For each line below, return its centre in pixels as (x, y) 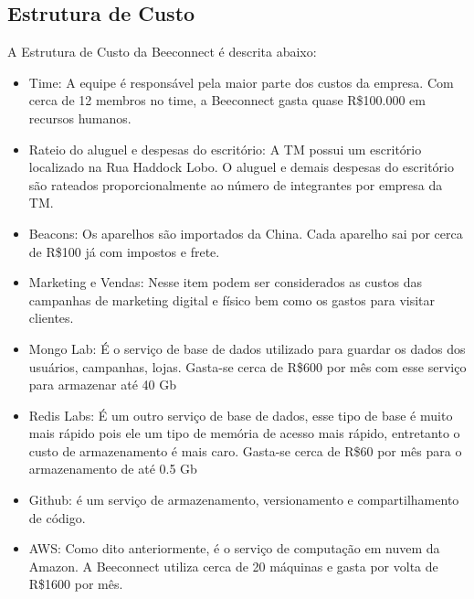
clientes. (51, 318)
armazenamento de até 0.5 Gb (113, 469)
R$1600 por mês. (76, 584)
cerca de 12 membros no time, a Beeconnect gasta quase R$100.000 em (227, 100)
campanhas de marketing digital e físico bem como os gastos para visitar (232, 299)
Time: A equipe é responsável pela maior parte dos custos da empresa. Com (241, 82)
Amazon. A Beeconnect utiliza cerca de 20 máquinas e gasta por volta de (233, 566)
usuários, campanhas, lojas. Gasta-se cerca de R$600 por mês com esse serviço (248, 366)
